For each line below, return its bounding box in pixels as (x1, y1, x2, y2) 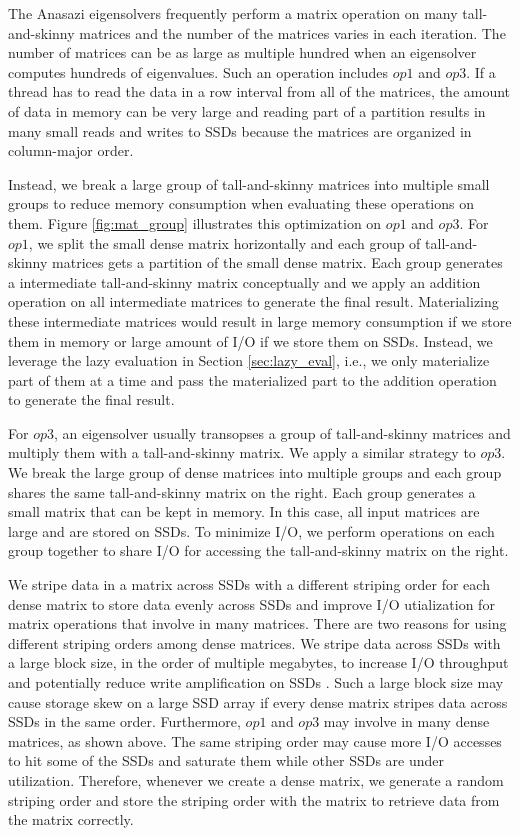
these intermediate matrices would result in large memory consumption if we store (8, 310, 512, 331)
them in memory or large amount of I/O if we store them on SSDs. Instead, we (8, 330, 493, 351)
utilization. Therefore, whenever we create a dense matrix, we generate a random (8, 769, 504, 790)
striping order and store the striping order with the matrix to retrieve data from (8, 789, 500, 810)
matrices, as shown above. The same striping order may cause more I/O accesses (8, 730, 502, 751)
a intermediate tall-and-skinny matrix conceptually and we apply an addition (8, 271, 481, 292)
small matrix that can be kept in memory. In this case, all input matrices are (8, 501, 480, 522)
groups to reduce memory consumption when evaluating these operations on (8, 193, 474, 214)
